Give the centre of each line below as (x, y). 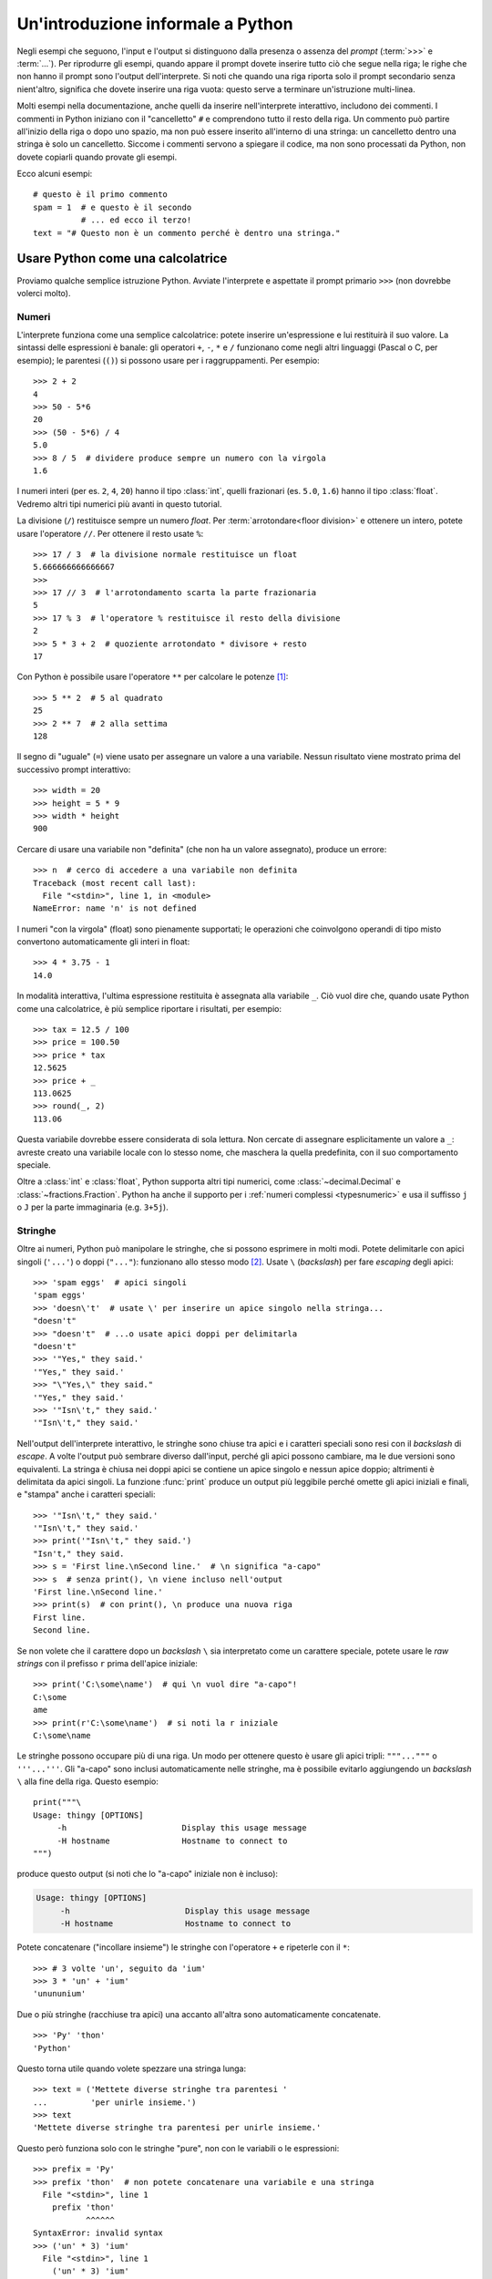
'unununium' (60, 1994)
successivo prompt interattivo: (74, 769)
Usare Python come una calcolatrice (122, 258)
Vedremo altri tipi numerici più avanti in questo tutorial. (119, 504)
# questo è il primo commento (101, 195)
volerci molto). (44, 293)
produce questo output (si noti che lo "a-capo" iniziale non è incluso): (147, 1874)
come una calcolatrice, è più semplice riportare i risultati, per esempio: (149, 1008)
